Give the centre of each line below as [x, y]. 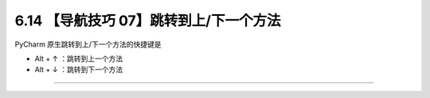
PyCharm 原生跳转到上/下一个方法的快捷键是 [88, 44]
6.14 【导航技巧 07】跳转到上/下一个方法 [148, 21]
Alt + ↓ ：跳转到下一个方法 [79, 70]
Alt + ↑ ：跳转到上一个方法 [79, 58]
